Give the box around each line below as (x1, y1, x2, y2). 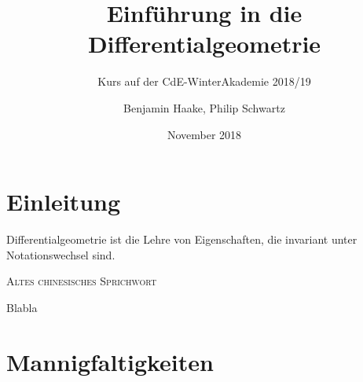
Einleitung (6, 185, 121, 218)
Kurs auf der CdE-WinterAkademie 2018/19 (97, 73, 311, 90)
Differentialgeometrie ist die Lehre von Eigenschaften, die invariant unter (6, 231, 357, 248)
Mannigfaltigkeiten (6, 345, 214, 377)
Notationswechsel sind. (6, 246, 115, 263)
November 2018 (167, 126, 242, 142)
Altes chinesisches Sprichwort (6, 273, 157, 289)
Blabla (6, 299, 38, 315)
